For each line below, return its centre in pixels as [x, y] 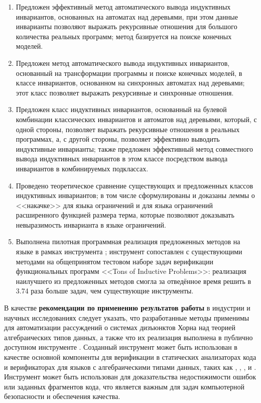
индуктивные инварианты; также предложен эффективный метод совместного [134, 148]
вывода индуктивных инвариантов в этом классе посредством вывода [122, 159]
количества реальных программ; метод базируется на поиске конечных [124, 36]
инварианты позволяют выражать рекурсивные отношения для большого [126, 26]
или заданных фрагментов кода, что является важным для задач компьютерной [124, 386]
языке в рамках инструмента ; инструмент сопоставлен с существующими [129, 251]
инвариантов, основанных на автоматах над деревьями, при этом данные [127, 16]
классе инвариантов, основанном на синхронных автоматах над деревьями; [130, 83]
